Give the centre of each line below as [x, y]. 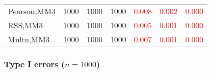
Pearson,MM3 [32, 11]
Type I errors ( [35, 64]
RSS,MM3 [26, 25]
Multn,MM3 [29, 39]
